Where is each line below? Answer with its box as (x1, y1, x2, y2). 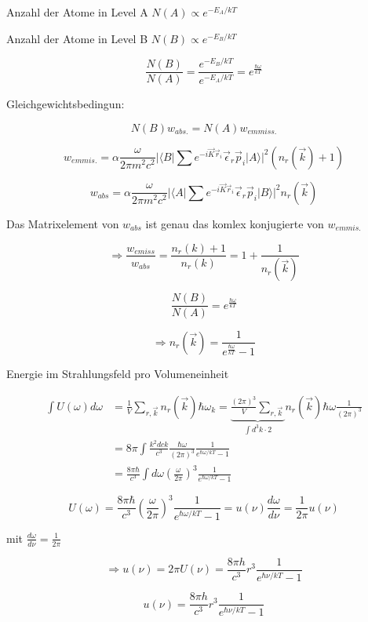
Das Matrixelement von (6, 215, 119, 231)
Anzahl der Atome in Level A (6, 4, 148, 20)
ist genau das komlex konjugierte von (145, 215, 324, 231)
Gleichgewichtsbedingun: (6, 96, 125, 112)
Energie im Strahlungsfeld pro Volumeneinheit (6, 366, 229, 382)
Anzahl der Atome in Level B (6, 30, 148, 46)
